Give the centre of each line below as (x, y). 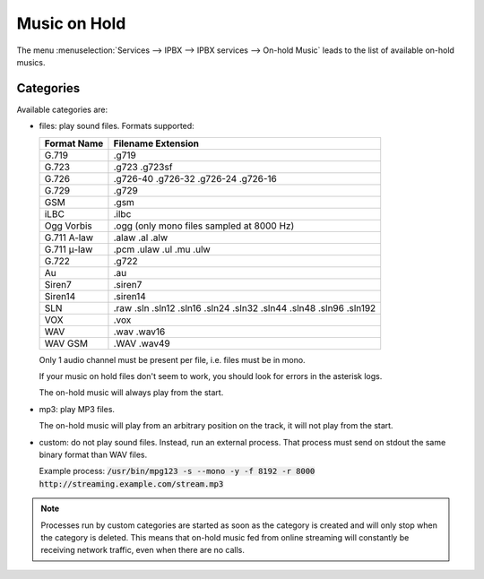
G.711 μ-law (69, 249)
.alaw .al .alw (141, 238)
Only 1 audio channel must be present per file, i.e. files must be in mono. (172, 359)
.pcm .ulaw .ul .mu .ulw (162, 249)
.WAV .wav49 (142, 343)
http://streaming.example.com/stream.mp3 (131, 484)
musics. (31, 62)
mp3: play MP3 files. (77, 409)
